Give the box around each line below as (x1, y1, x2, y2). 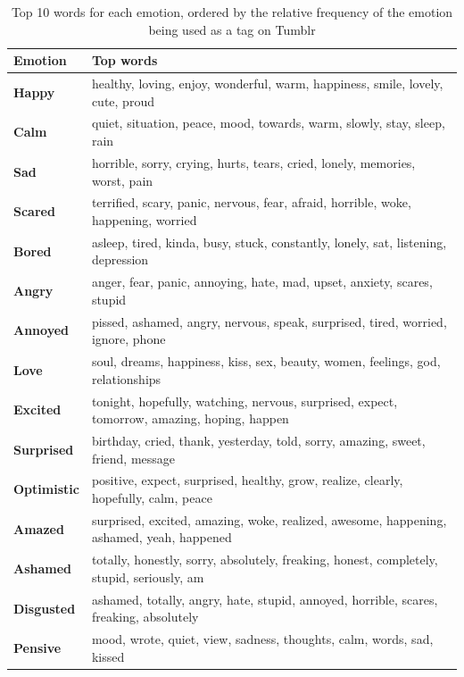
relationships (91, 369, 162, 388)
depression (91, 250, 149, 269)
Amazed (13, 519, 64, 538)
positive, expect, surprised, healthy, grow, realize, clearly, (91, 471, 403, 489)
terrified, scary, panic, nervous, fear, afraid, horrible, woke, (91, 193, 411, 212)
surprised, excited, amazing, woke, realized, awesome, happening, (91, 510, 447, 529)
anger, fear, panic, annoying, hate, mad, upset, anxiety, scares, (91, 272, 433, 291)
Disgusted (13, 598, 76, 617)
